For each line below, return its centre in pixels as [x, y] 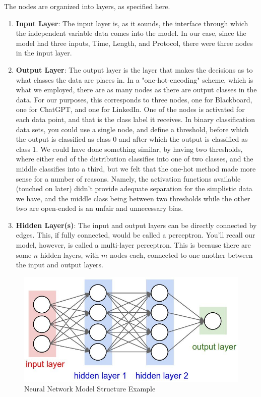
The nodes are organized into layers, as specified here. [87, 6]
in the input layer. [44, 53]
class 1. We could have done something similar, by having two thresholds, [129, 149]
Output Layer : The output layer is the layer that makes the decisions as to [134, 69]
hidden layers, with [70, 254]
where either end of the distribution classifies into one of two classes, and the [135, 159]
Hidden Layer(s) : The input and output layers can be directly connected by [136, 225]
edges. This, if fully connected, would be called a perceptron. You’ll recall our [136, 235]
